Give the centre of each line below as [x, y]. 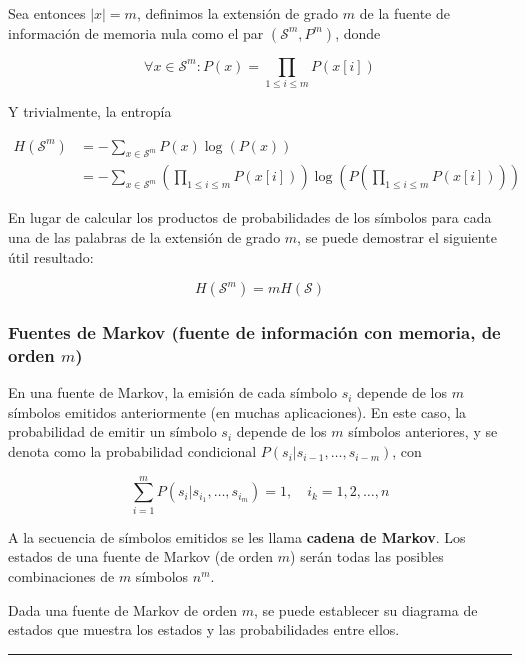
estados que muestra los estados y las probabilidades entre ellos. [204, 629]
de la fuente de [404, 13]
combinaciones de [61, 575]
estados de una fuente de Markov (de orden [141, 556]
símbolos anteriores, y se [423, 431]
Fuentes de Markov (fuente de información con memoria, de [254, 332]
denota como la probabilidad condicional [132, 451]
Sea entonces [47, 13]
